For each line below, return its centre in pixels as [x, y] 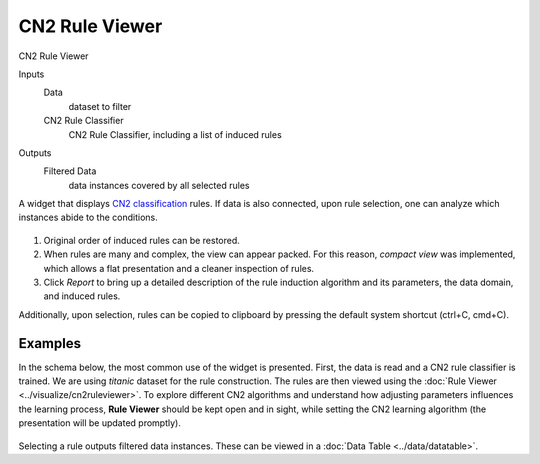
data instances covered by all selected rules [159, 185]
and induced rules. [82, 296]
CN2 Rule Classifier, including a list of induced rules [175, 134]
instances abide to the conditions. [88, 217]
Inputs [31, 74]
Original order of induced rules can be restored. [141, 240]
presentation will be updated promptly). [100, 423]
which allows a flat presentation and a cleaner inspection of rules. [179, 268]
